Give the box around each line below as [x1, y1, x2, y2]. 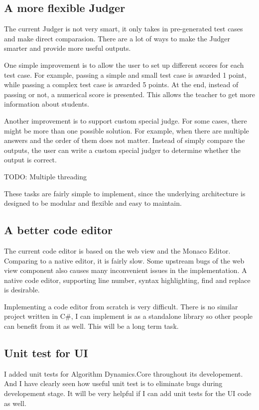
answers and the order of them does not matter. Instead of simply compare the [4, 135, 245, 145]
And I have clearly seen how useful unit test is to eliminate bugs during [4, 378, 223, 389]
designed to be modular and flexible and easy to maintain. [4, 198, 182, 208]
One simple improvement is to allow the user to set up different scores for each [4, 59, 244, 70]
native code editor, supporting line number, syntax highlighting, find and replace [4, 274, 251, 285]
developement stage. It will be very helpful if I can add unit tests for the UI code [4, 388, 252, 399]
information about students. [4, 99, 89, 109]
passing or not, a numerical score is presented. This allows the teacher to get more [4, 89, 255, 99]
